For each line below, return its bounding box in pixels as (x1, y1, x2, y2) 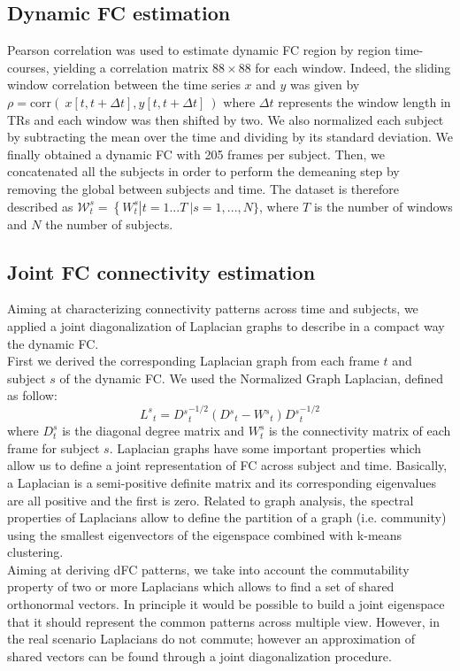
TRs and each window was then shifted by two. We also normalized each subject (7, 110, 444, 128)
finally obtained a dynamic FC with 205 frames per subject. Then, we (7, 144, 386, 163)
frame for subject (7, 438, 100, 457)
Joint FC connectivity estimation (7, 258, 316, 285)
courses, (7, 58, 50, 76)
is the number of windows (313, 197, 453, 215)
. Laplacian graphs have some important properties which (109, 438, 422, 457)
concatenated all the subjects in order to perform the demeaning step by (7, 162, 400, 181)
